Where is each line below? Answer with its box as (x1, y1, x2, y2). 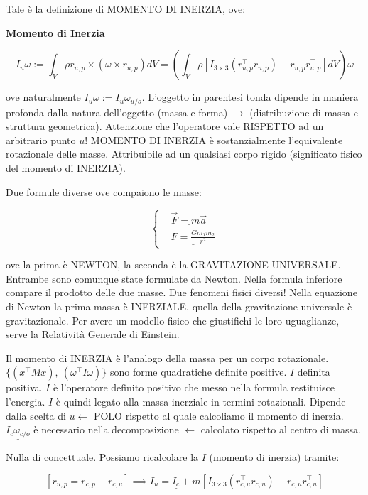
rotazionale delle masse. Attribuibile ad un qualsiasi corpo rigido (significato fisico (6, 146, 362, 161)
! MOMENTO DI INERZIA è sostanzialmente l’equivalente (85, 132, 343, 147)
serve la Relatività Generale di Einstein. (6, 327, 180, 342)
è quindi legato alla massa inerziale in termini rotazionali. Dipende (55, 394, 346, 409)
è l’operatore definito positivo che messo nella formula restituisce (53, 380, 335, 395)
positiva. (6, 380, 43, 395)
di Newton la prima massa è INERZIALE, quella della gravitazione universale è (6, 299, 352, 314)
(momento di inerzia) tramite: (209, 449, 340, 464)
